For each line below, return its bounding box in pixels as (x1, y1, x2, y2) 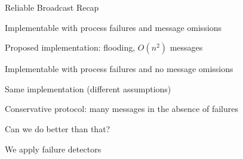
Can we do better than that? (5, 122, 110, 135)
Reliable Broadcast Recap (5, 1, 99, 13)
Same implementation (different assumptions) (5, 82, 171, 95)
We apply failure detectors (5, 142, 101, 155)
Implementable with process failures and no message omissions (5, 63, 233, 75)
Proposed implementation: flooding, (5, 41, 136, 54)
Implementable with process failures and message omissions (5, 21, 222, 33)
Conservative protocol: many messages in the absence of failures (5, 102, 238, 115)
